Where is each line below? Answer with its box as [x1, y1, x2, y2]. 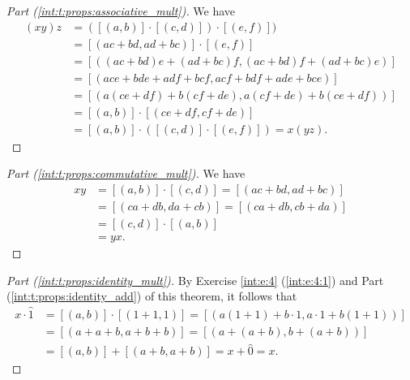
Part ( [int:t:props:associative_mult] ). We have [6, 2, 236, 19]
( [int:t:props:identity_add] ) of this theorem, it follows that [6, 287, 297, 304]
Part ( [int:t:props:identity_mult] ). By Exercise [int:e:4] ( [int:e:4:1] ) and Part [6, 271, 384, 288]
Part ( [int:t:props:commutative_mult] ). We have [6, 165, 246, 182]
